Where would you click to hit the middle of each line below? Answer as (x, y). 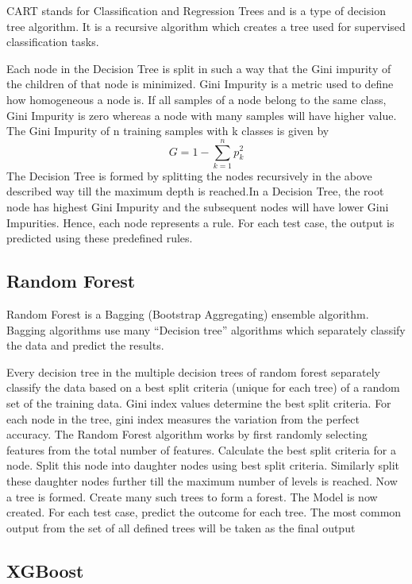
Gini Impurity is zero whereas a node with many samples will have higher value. (202, 115)
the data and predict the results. (85, 345)
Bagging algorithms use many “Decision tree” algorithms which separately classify (206, 329)
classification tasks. (53, 42)
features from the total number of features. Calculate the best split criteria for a (201, 449)
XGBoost (45, 570)
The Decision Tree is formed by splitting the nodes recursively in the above (189, 175)
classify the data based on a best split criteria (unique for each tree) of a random (203, 387)
